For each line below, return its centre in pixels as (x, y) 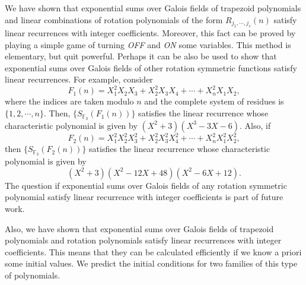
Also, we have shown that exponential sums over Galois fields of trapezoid (139, 228)
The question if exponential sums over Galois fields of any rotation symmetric (146, 185)
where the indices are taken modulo (69, 101)
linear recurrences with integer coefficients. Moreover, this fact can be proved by (150, 33)
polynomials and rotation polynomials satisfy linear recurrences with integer (143, 240)
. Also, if (255, 125)
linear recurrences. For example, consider (79, 79)
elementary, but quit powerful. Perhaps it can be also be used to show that (141, 56)
